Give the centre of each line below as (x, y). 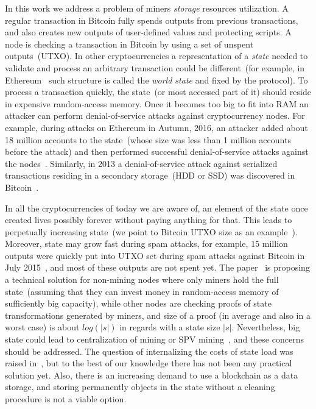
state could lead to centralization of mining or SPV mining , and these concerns (154, 339)
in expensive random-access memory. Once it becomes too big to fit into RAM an (157, 103)
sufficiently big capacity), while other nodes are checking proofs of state (138, 303)
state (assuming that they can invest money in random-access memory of (142, 291)
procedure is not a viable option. (66, 399)
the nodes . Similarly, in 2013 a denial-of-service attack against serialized (141, 163)
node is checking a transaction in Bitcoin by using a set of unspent (129, 44)
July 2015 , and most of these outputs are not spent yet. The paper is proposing (157, 267)
